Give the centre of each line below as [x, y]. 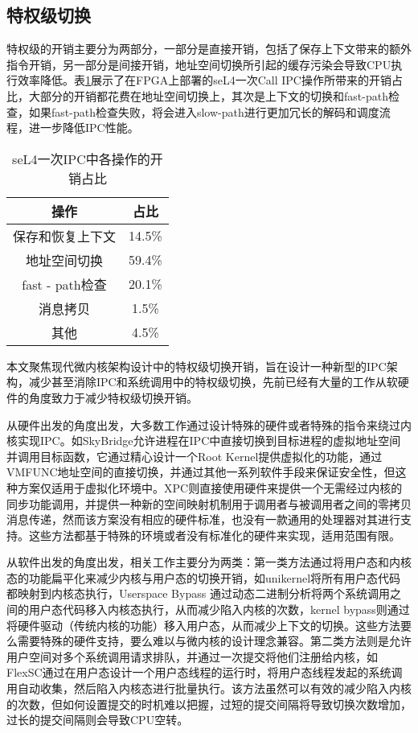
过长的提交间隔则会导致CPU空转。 [98, 720]
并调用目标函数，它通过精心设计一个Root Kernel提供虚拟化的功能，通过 [195, 456]
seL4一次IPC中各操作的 [81, 159]
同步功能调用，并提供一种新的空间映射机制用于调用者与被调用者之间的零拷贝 [209, 503]
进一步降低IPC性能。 [84, 128]
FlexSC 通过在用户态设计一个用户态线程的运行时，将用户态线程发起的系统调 [205, 672]
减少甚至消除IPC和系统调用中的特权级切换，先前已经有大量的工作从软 [213, 382]
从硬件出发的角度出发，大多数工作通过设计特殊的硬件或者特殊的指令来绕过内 [209, 424]
